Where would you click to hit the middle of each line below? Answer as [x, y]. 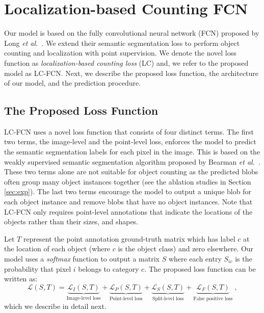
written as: [21, 279]
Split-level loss [168, 298]
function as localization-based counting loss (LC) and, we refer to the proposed [126, 62]
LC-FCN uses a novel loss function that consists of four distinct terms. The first [129, 131]
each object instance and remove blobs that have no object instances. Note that [128, 202]
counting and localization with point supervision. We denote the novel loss [120, 53]
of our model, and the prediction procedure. [73, 83]
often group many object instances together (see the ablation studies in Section [128, 181]
